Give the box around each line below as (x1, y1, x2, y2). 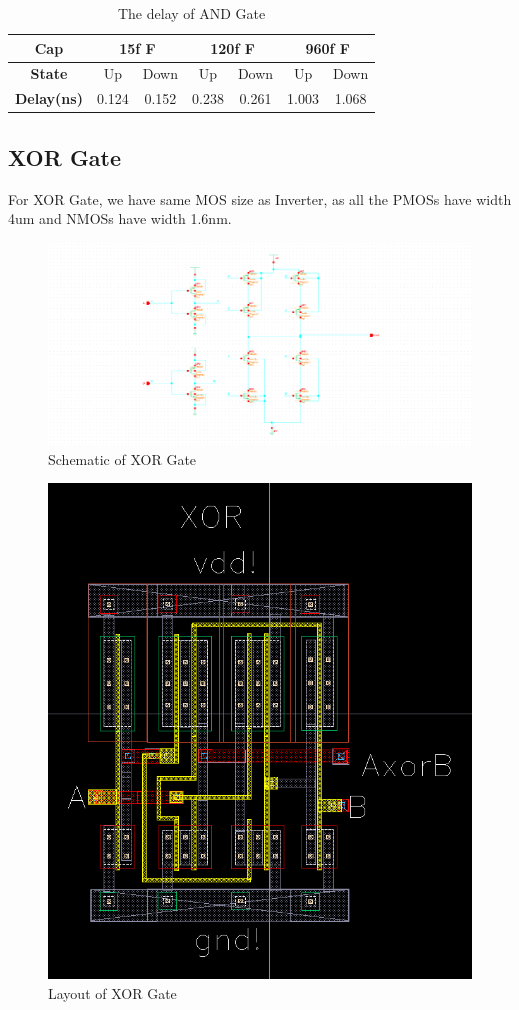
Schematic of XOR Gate (48, 448, 197, 469)
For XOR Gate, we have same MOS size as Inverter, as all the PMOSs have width (8, 188, 512, 209)
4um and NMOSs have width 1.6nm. (8, 208, 232, 229)
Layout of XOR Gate (48, 983, 177, 1004)
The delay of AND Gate (117, 3, 266, 23)
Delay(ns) (15, 88, 83, 109)
